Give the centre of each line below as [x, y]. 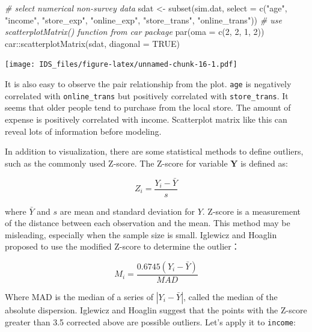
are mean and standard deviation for [127, 211]
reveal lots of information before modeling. [83, 131]
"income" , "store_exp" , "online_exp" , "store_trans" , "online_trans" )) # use [143, 20]
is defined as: [264, 163]
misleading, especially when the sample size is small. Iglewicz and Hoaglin [141, 234]
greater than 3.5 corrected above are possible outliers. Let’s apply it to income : [150, 321]
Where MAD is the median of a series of [79, 297]
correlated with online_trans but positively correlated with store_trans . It [147, 95]
